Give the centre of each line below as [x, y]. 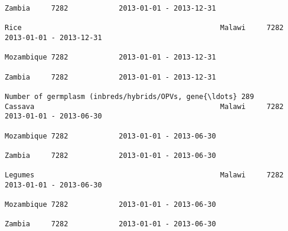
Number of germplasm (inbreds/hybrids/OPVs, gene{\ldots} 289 [130, 96]
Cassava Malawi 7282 [144, 106]
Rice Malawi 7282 [144, 28]
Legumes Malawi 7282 [144, 175]
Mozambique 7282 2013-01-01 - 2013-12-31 [110, 57]
